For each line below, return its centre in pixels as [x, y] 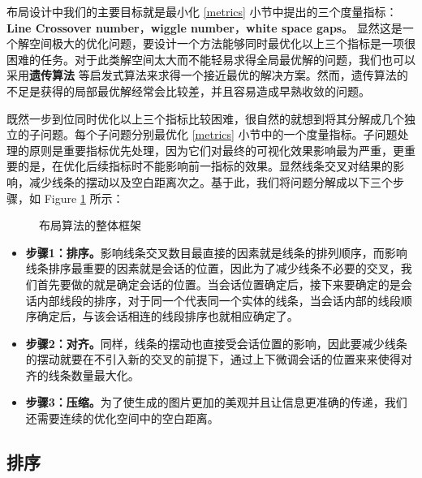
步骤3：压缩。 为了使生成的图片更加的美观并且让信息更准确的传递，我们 [216, 402]
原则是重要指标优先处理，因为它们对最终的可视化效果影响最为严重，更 [216, 150]
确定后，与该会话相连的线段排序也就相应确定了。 [168, 316]
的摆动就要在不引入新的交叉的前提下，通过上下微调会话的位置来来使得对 [219, 359]
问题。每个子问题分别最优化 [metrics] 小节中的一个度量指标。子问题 [219, 134]
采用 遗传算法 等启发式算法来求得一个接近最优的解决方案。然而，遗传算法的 [207, 75]
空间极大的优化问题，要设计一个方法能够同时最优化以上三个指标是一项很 [222, 43]
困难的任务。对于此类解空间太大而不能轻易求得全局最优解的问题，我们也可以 [211, 59]
